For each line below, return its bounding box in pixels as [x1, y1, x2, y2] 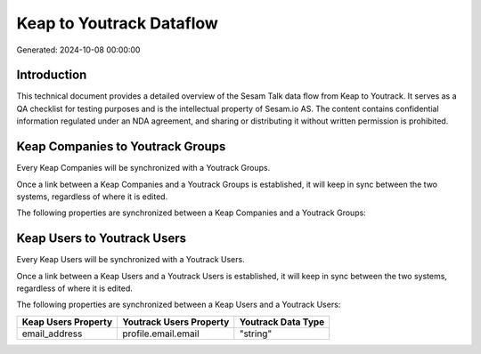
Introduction [16, 68, 87, 83]
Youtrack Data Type [239, 316, 325, 328]
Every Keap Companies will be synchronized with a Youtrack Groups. [16, 163, 271, 173]
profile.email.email [122, 327, 200, 340]
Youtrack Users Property [122, 316, 230, 328]
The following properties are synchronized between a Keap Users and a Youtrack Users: [16, 299, 341, 310]
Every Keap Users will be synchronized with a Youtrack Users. [16, 254, 245, 265]
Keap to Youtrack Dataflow [16, 13, 218, 33]
